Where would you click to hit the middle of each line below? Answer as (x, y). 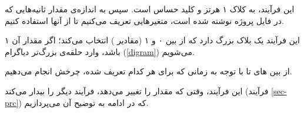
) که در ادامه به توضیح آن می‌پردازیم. (83, 102)
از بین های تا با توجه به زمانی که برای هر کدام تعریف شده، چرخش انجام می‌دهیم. (148, 71)
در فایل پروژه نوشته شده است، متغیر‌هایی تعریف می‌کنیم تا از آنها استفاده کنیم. (144, 20)
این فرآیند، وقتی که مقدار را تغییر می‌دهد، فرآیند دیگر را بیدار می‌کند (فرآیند (137, 90)
